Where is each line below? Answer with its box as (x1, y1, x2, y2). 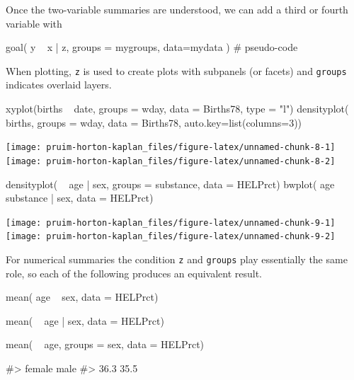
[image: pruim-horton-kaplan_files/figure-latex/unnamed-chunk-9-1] (6, 217, 336, 228)
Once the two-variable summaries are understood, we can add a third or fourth (6, 2, 348, 16)
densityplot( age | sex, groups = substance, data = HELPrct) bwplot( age (6, 176, 335, 191)
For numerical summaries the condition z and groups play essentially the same (6, 252, 348, 267)
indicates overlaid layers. (6, 77, 112, 92)
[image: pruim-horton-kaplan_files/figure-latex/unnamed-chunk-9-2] (6, 231, 336, 242)
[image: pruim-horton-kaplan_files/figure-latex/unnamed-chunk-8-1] (6, 142, 336, 153)
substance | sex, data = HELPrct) (6, 190, 154, 205)
